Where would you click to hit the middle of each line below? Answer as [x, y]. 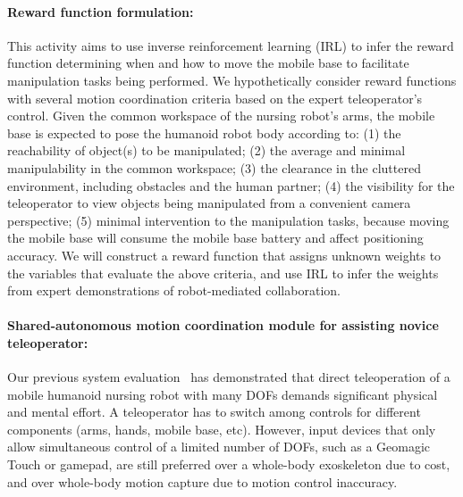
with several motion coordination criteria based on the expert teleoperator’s [215, 98]
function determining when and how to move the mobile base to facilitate [208, 63]
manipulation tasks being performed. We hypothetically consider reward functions [232, 80]
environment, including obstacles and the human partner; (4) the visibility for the [231, 185]
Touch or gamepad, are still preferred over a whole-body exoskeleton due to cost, [229, 464]
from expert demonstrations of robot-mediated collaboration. [174, 290]
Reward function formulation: [101, 11]
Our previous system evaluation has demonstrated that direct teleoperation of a [229, 377]
